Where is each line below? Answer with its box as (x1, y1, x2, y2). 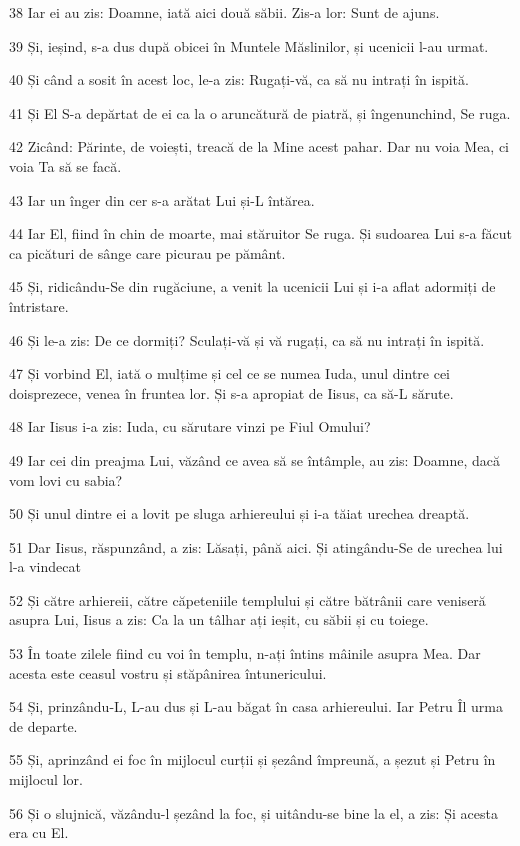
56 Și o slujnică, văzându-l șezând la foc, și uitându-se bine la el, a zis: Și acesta (9, 802, 498, 823)
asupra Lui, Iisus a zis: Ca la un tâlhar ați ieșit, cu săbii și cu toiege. (9, 609, 429, 630)
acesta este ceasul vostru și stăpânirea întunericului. (9, 662, 327, 683)
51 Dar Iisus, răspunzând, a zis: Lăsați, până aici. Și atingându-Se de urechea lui (9, 536, 503, 557)
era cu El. (9, 822, 69, 843)
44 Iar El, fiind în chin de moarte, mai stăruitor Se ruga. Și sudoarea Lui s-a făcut (9, 223, 512, 244)
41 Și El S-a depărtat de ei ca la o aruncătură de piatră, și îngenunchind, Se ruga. (9, 102, 511, 123)
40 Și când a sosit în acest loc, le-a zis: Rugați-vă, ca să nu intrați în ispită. (9, 69, 469, 90)
